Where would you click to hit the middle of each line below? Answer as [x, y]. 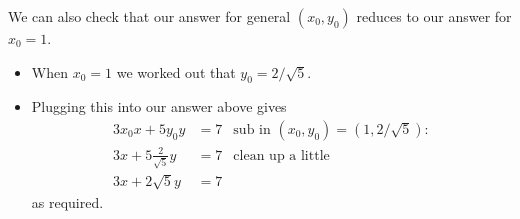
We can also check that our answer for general [149, 16]
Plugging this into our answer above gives [159, 106]
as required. [67, 201]
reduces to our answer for [434, 16]
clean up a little [281, 155]
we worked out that [176, 71]
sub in [252, 130]
